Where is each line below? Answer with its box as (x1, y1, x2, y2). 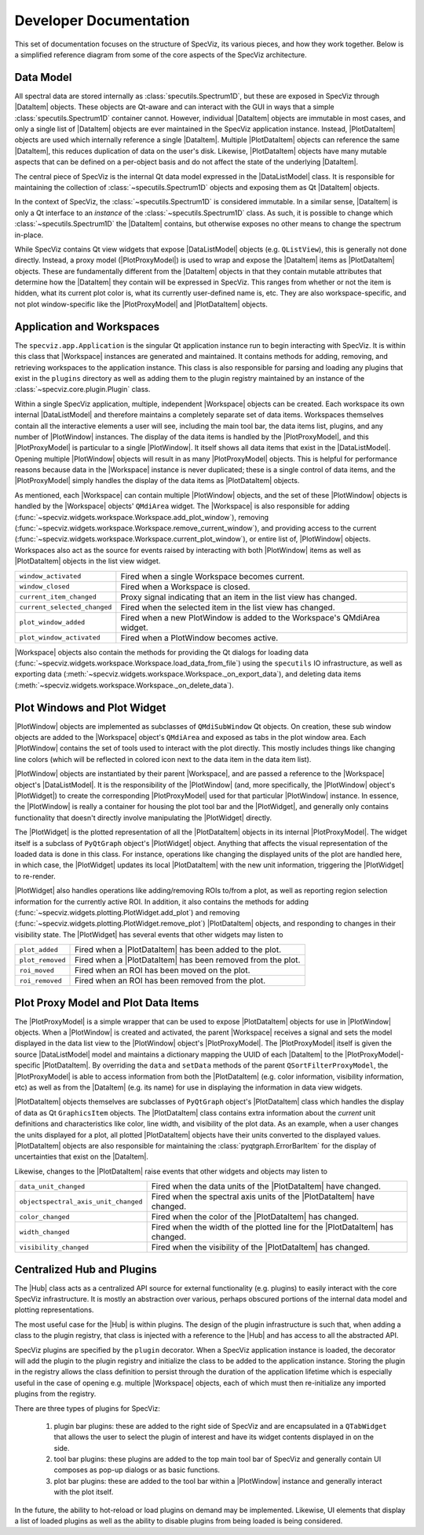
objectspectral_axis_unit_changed (19, 1197, 143, 1206)
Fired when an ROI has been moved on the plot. (75, 965, 250, 976)
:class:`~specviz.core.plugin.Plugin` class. (14, 385, 151, 394)
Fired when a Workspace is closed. (120, 581, 250, 592)
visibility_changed (19, 1243, 90, 1251)
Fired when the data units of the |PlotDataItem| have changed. (151, 1181, 381, 1192)
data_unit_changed (19, 1182, 86, 1190)
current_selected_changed (19, 603, 112, 612)
